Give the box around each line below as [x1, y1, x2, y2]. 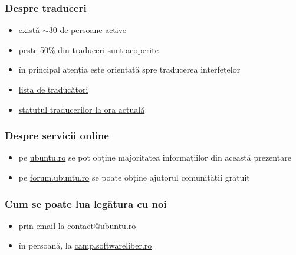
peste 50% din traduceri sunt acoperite [18, 43, 159, 55]
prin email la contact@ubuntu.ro [18, 219, 136, 231]
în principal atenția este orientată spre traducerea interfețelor [18, 63, 241, 76]
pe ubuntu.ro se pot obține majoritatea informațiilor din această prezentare [18, 151, 291, 164]
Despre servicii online [5, 128, 109, 143]
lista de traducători [18, 83, 88, 95]
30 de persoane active [48, 24, 126, 36]
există [18, 24, 40, 36]
